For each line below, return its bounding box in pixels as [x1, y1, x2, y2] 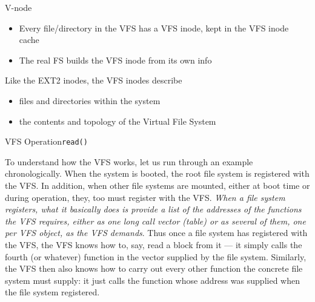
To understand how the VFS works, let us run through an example [5, 155, 253, 168]
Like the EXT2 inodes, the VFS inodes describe [5, 74, 182, 87]
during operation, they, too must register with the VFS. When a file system [5, 191, 285, 203]
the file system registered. [5, 286, 100, 298]
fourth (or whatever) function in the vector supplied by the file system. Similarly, [5, 250, 307, 263]
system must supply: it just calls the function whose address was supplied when [5, 274, 300, 286]
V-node [5, 1, 32, 13]
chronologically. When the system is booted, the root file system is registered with [5, 167, 310, 180]
